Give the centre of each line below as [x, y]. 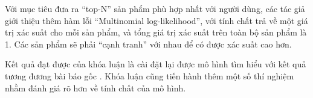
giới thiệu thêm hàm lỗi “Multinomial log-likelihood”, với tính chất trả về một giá [156, 20]
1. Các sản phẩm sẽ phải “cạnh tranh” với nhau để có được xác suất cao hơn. [148, 44]
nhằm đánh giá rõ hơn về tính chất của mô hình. [95, 87]
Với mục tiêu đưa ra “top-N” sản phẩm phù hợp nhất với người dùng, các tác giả [155, 8]
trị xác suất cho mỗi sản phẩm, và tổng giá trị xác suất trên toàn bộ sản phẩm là [156, 32]
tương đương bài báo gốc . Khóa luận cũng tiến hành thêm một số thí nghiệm [150, 75]
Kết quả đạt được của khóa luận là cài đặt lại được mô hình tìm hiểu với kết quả [156, 64]
